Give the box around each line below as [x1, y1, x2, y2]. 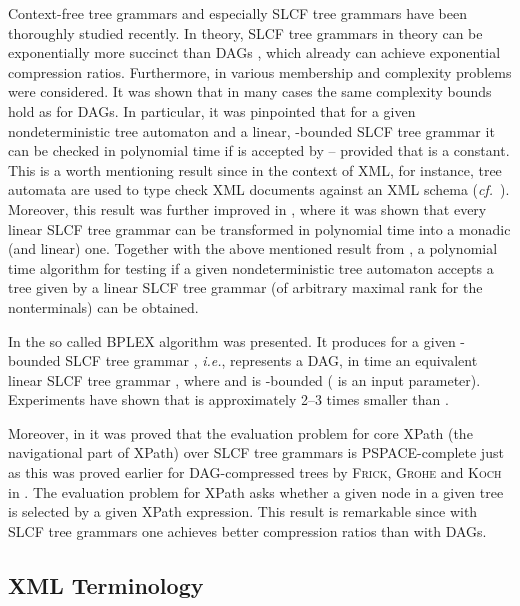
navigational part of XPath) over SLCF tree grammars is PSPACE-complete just [8, 442, 504, 463]
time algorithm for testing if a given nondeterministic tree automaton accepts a [8, 257, 494, 278]
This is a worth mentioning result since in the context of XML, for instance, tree [8, 159, 502, 180]
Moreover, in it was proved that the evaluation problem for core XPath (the [8, 422, 473, 443]
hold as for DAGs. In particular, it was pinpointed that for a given [8, 100, 416, 121]
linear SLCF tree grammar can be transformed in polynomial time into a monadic [8, 218, 511, 239]
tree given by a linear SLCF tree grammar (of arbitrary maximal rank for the [8, 277, 483, 298]
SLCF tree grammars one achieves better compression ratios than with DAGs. [8, 520, 487, 541]
